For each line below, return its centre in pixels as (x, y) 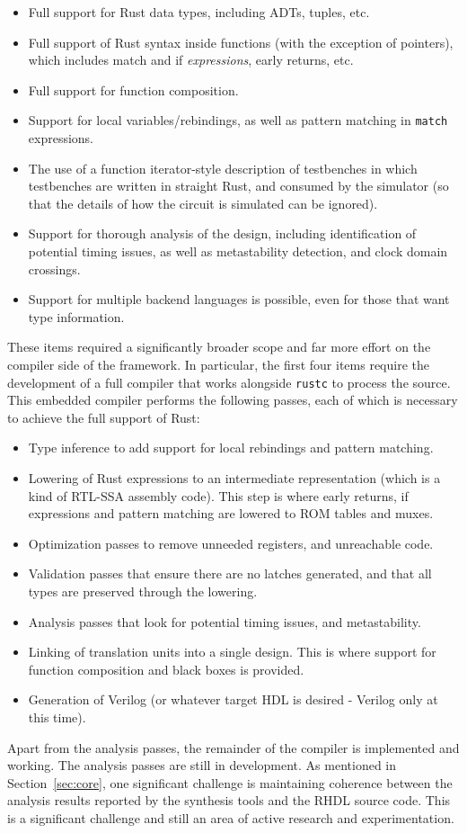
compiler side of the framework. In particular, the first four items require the (218, 364)
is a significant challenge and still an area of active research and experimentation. (231, 817)
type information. (76, 316)
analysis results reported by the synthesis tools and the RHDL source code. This (229, 800)
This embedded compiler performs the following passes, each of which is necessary (233, 400)
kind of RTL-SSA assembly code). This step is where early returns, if (218, 495)
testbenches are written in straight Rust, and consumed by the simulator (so (238, 186)
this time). (57, 717)
